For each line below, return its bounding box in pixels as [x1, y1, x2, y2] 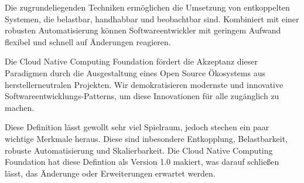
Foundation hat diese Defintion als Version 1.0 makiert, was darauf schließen [5, 155, 279, 168]
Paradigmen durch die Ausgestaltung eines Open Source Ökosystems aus [5, 66, 265, 79]
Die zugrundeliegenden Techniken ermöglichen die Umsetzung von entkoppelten [5, 1, 290, 13]
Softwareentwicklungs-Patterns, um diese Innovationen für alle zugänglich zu [5, 90, 279, 102]
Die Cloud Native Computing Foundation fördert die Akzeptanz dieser [5, 55, 258, 67]
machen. [5, 101, 35, 113]
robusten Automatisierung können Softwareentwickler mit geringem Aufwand [5, 24, 281, 36]
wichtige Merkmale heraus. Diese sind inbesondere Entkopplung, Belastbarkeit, [5, 132, 288, 144]
